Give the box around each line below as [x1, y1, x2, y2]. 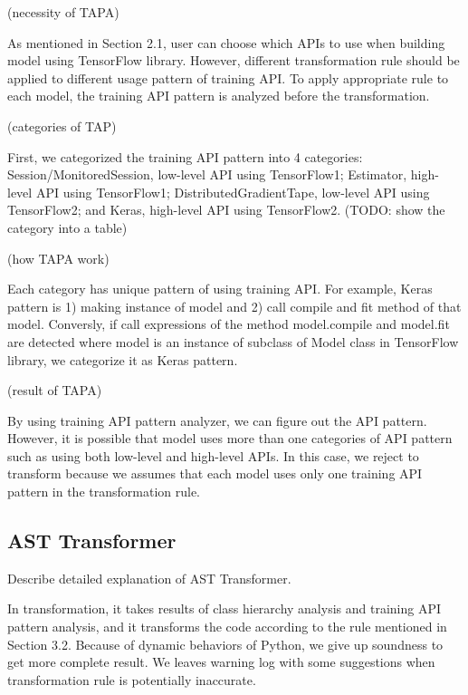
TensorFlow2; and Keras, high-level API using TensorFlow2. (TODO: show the [7, 200, 445, 219]
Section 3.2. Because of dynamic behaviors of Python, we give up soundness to [7, 634, 444, 653]
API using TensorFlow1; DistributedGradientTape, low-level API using [35, 182, 430, 201]
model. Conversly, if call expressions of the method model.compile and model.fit [7, 314, 450, 333]
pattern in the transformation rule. [7, 482, 200, 501]
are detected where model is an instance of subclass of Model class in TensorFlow [7, 332, 459, 351]
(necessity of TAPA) [7, 3, 119, 21]
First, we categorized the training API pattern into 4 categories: [7, 147, 363, 166]
